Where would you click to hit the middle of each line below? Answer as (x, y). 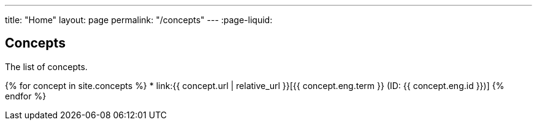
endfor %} (26, 96)
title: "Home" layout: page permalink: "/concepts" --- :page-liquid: (139, 20)
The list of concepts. (46, 66)
